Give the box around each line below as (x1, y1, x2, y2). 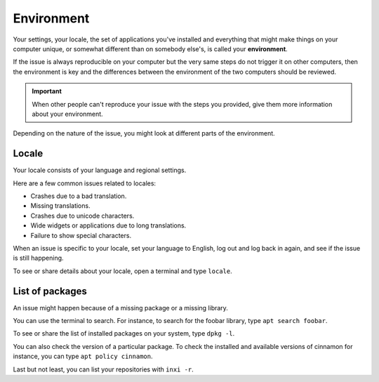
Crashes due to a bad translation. (30, 192, 127, 200)
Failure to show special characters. (30, 231, 132, 239)
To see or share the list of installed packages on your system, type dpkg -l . (13, 329, 235, 338)
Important (32, 87, 62, 95)
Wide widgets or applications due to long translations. (30, 221, 187, 230)
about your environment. (32, 110, 103, 118)
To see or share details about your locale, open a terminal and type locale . (13, 267, 232, 275)
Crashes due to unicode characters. (30, 211, 135, 220)
